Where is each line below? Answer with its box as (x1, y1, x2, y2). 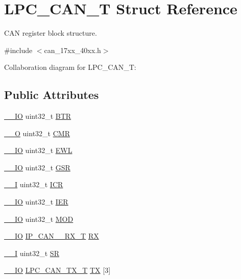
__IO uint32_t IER (4, 196, 68, 207)
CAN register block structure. (4, 28, 97, 38)
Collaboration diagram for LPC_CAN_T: (4, 62, 136, 72)
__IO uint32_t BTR (4, 111, 71, 121)
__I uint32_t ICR (4, 179, 63, 190)
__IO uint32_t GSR (4, 162, 70, 172)
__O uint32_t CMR (4, 128, 70, 138)
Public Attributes (4, 87, 99, 103)
